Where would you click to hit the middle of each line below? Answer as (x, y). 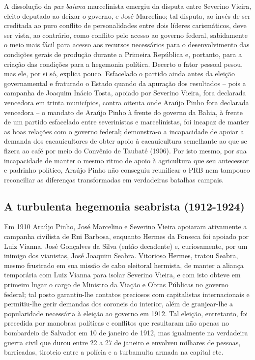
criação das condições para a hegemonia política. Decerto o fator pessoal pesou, (124, 64)
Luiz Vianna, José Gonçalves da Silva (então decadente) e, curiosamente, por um (126, 246)
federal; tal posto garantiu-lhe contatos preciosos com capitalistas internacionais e (127, 294)
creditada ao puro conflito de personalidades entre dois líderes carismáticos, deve (125, 25)
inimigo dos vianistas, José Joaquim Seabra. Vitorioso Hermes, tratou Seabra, (121, 255)
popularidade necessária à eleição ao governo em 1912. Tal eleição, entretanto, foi (126, 313)
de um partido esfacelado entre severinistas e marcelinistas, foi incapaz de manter (127, 122)
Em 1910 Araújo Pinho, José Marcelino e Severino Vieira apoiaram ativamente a (126, 226)
